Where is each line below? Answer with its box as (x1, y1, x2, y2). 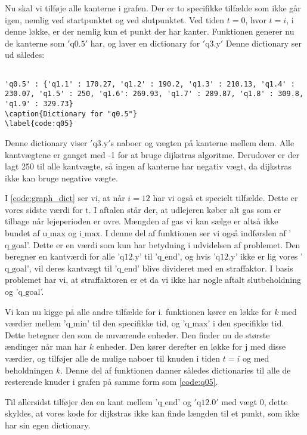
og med (242, 352, 269, 364)
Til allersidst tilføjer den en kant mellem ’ (5, 395, 158, 408)
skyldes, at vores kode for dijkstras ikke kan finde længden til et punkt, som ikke (5, 407, 300, 419)
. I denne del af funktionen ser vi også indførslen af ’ (100, 227, 292, 239)
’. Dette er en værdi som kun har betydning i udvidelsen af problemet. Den (26, 238, 300, 251)
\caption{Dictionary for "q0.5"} (5, 109, 137, 118)
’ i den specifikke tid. (207, 317, 284, 329)
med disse (250, 340, 286, 353)
